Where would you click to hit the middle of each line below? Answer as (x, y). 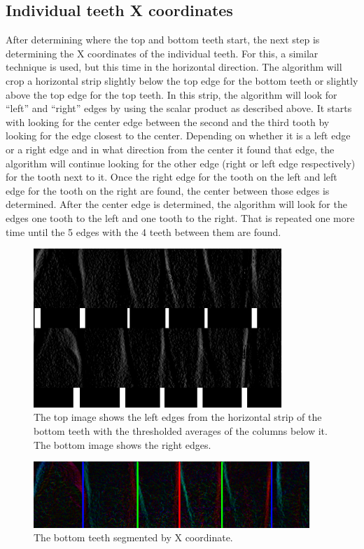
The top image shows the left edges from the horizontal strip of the (178, 417)
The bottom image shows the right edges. (122, 444)
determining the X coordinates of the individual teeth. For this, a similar (162, 53)
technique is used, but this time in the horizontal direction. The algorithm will (174, 67)
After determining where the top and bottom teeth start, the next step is (163, 40)
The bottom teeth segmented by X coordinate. (133, 537)
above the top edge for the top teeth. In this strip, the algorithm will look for (171, 94)
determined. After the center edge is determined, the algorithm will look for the (176, 204)
